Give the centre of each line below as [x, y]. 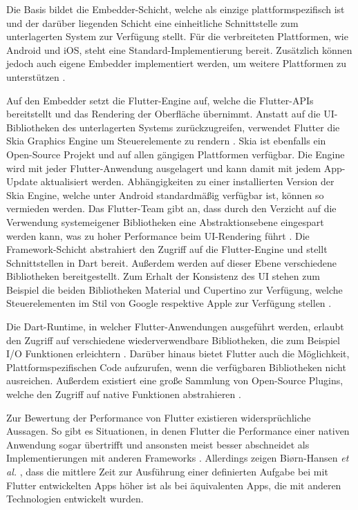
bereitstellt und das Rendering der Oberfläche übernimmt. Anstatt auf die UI [170, 114]
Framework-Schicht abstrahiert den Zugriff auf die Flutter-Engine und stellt [167, 249]
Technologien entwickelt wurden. [75, 499]
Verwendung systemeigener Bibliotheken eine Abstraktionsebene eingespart [165, 221]
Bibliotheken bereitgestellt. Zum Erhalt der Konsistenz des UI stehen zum [163, 276]
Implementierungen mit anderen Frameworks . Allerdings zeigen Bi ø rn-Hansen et [178, 458]
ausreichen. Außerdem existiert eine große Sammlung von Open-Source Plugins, [175, 380]
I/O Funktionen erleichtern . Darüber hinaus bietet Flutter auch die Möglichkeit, [178, 353]
